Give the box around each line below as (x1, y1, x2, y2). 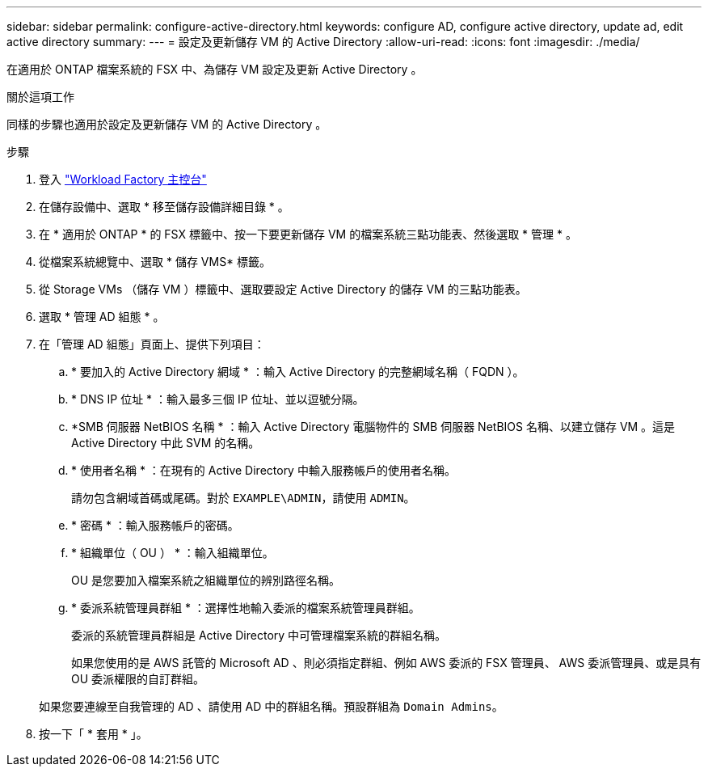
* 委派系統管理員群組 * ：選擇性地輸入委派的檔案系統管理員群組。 (71, 601, 420, 615)
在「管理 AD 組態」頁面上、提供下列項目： (39, 337, 265, 351)
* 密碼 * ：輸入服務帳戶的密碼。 (71, 518, 239, 532)
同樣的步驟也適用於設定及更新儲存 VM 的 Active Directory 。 (6, 117, 327, 131)
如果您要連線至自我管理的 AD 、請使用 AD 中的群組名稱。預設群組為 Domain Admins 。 (39, 699, 504, 713)
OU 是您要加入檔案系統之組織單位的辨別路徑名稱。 (71, 573, 341, 587)
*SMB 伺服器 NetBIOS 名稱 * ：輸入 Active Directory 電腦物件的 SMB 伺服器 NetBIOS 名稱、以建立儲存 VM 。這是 (71, 420, 676, 433)
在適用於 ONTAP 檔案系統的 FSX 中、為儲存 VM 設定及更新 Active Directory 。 (6, 62, 423, 76)
